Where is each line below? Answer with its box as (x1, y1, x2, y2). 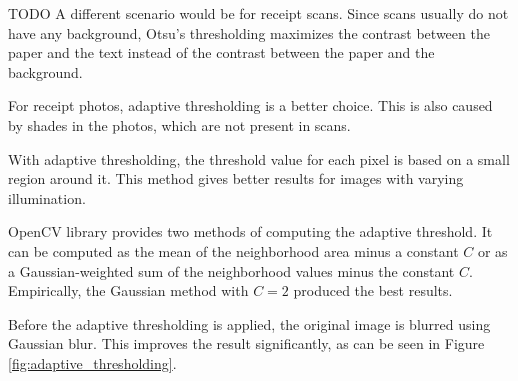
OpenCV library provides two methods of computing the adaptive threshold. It (8, 221, 493, 242)
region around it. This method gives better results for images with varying (8, 168, 464, 189)
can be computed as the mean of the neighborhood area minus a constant (8, 240, 459, 261)
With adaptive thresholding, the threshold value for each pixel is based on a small (8, 148, 510, 169)
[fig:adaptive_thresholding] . (8, 352, 177, 373)
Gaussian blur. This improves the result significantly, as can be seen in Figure (8, 333, 485, 354)
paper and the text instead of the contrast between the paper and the (8, 42, 435, 63)
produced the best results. (293, 280, 453, 301)
